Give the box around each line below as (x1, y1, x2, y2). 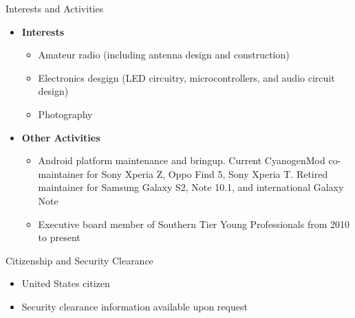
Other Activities (21, 130, 100, 144)
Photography (38, 106, 93, 121)
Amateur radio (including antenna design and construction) (38, 47, 290, 62)
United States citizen (21, 276, 110, 291)
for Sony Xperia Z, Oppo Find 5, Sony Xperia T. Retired (87, 166, 328, 181)
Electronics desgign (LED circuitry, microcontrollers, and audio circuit (38, 70, 335, 84)
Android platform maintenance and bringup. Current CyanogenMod (38, 153, 325, 168)
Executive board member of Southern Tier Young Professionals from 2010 (38, 216, 349, 231)
